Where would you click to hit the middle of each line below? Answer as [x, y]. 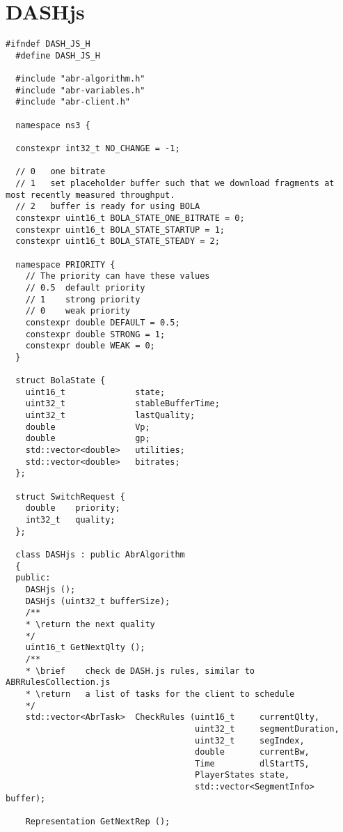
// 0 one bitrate [61, 172]
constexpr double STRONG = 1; [95, 334]
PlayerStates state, [242, 775]
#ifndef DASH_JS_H [48, 44]
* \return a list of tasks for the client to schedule [160, 694]
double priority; [73, 508]
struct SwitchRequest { [70, 496]
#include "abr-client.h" [73, 102]
